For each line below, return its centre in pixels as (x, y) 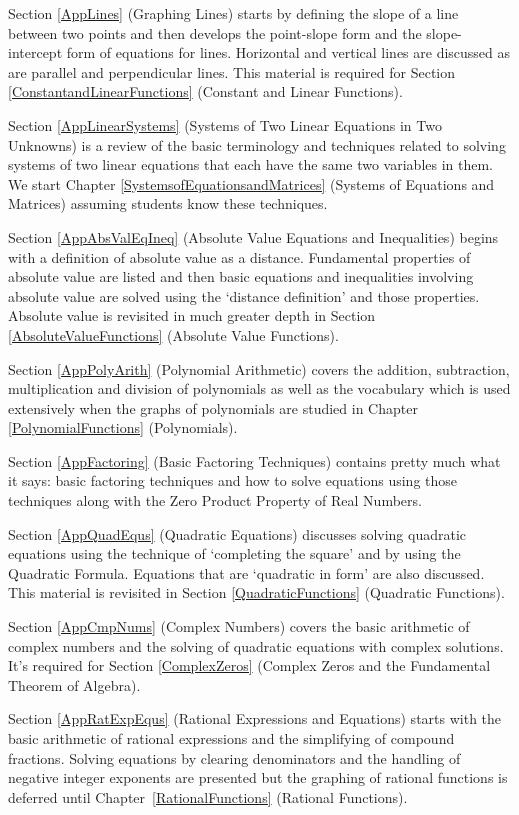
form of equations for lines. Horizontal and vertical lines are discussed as (288, 52)
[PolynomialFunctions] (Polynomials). (123, 427)
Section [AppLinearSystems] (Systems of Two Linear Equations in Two (225, 124)
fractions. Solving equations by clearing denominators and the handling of (234, 757)
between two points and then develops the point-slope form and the (215, 32)
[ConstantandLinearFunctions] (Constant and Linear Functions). (205, 91)
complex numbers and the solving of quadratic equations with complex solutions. (256, 645)
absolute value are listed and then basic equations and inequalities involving (241, 276)
